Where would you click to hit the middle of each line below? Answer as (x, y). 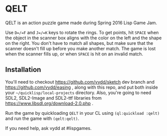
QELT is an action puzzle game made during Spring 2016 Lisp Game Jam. (81, 23)
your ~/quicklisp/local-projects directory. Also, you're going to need (78, 92)
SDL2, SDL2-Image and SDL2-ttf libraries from (54, 98)
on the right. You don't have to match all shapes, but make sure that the (79, 43)
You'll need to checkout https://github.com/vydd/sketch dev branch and (80, 82)
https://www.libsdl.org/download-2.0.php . (49, 103)
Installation (23, 70)
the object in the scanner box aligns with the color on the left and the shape (83, 38)
